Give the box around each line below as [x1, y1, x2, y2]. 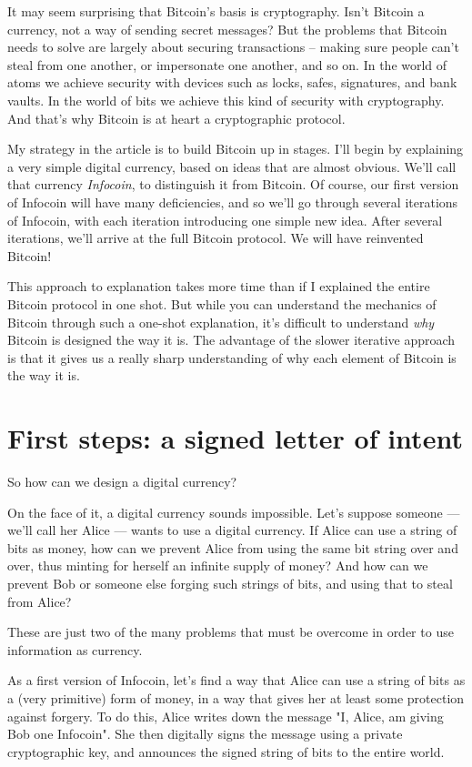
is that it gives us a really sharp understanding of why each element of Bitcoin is [7, 348, 457, 367]
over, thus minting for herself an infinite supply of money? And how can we [7, 556, 428, 575]
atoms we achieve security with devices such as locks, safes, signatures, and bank [7, 73, 457, 92]
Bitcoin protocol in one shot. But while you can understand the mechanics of [7, 294, 437, 313]
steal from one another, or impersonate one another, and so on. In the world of [7, 55, 447, 74]
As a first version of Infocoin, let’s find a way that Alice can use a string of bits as [7, 671, 466, 690]
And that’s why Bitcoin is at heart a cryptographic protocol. [7, 108, 346, 127]
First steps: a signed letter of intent [7, 419, 463, 457]
